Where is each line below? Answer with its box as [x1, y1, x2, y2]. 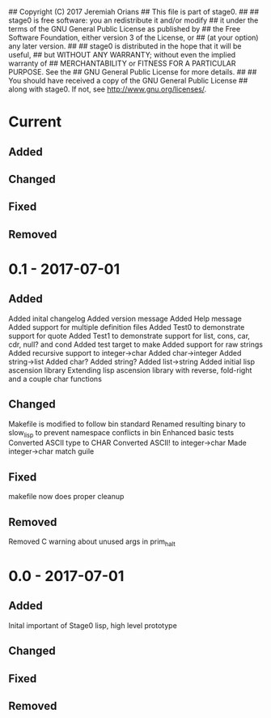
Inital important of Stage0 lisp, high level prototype [8, 620, 178, 630]
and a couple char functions [8, 374, 103, 383]
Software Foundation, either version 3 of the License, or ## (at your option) [8, 32, 259, 42]
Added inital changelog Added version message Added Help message [8, 314, 243, 323]
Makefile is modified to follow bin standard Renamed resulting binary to [8, 419, 246, 429]
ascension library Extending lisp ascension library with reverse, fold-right [8, 365, 252, 375]
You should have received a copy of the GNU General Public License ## [8, 76, 248, 85]
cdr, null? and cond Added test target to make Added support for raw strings [8, 340, 263, 349]
